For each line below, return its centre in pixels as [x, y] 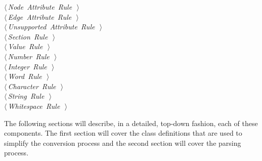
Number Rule [29, 56]
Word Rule [25, 76]
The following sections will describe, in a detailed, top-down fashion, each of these [131, 123]
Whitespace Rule [34, 106]
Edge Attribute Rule [40, 16]
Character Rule [32, 86]
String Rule [26, 96]
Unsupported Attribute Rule [51, 27]
